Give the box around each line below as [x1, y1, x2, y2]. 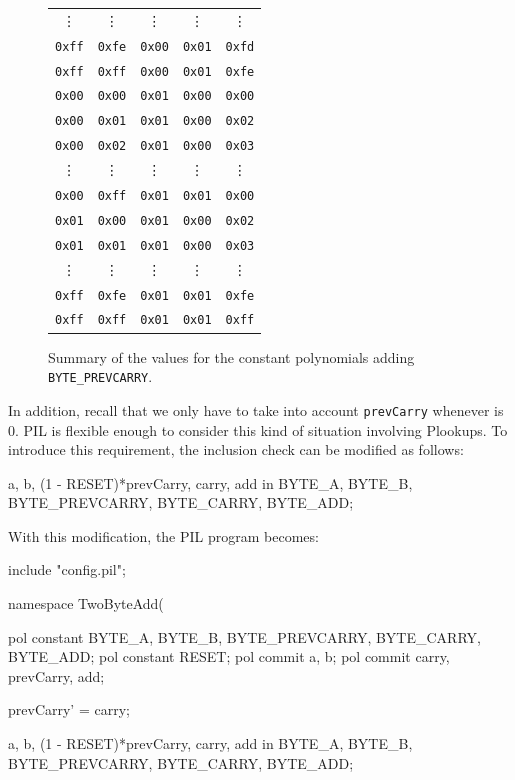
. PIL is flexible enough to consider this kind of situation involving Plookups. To [15, 419, 508, 440]
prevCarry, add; [8, 665, 105, 686]
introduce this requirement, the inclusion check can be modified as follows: [8, 439, 464, 460]
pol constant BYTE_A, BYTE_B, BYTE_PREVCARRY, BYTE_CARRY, [8, 626, 481, 647]
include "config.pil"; [8, 559, 126, 580]
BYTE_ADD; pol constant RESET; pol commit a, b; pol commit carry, [8, 646, 450, 667]
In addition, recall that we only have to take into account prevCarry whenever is [8, 399, 504, 420]
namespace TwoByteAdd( [8, 593, 164, 614]
